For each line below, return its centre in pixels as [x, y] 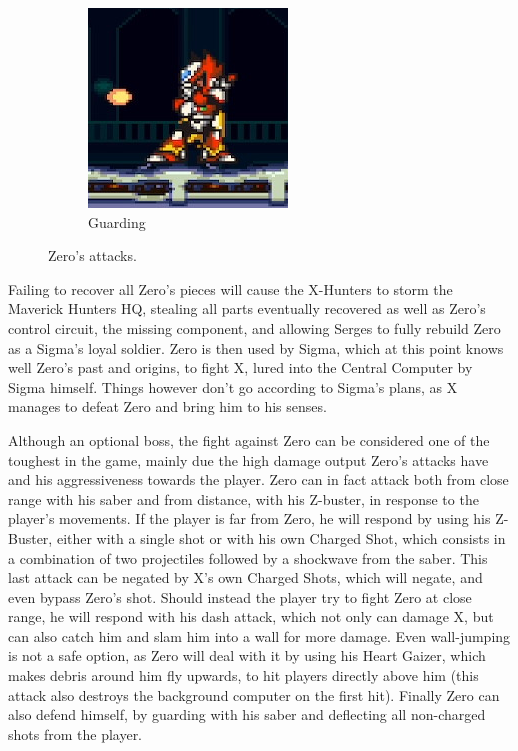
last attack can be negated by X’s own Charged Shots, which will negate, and [245, 577]
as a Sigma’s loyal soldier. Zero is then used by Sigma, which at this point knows [256, 347]
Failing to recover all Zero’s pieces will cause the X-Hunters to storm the [230, 288]
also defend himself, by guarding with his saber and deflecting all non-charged [247, 714]
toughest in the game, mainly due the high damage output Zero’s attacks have [248, 459]
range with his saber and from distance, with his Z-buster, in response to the [243, 498]
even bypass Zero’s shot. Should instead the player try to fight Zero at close [240, 596]
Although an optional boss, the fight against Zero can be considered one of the [249, 439]
